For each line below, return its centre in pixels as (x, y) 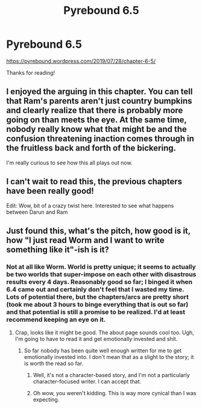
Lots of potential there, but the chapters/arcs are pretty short (97, 297)
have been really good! (50, 191)
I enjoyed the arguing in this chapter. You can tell (99, 92)
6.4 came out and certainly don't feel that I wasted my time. (95, 289)
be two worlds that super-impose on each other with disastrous (101, 274)
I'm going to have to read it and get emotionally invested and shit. (96, 339)
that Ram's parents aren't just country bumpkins (99, 101)
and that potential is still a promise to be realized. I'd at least (96, 312)
